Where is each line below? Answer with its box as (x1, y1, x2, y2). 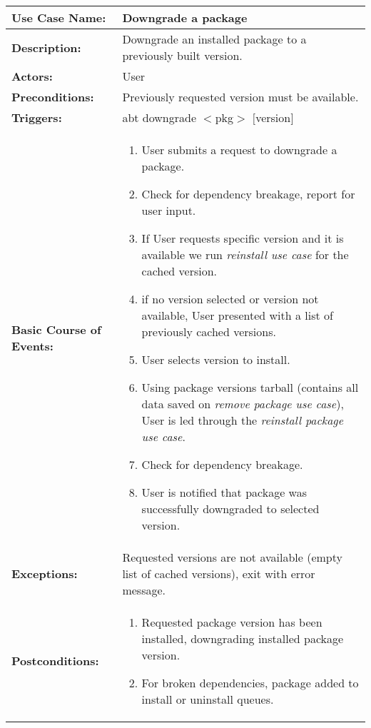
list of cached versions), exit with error (122, 565, 315, 582)
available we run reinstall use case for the (141, 246, 349, 263)
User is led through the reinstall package (141, 412, 344, 428)
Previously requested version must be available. (122, 89, 359, 105)
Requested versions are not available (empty (122, 549, 342, 565)
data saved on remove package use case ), (141, 395, 344, 412)
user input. (141, 202, 196, 218)
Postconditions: (11, 652, 99, 669)
